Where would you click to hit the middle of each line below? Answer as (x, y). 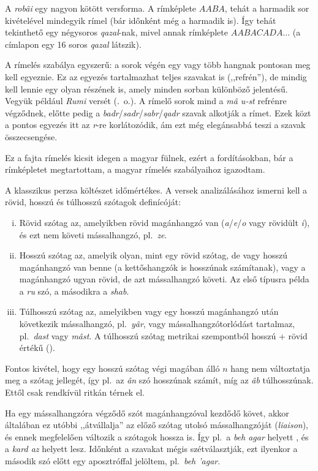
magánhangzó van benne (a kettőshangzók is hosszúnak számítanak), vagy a (162, 267)
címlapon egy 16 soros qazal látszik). (73, 44)
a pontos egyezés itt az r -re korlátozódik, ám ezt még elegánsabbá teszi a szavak (155, 125)
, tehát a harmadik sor (267, 8)
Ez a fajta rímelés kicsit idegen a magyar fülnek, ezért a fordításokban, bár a (149, 157)
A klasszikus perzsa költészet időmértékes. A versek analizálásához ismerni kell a (156, 190)
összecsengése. (31, 136)
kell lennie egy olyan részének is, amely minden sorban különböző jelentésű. (146, 89)
